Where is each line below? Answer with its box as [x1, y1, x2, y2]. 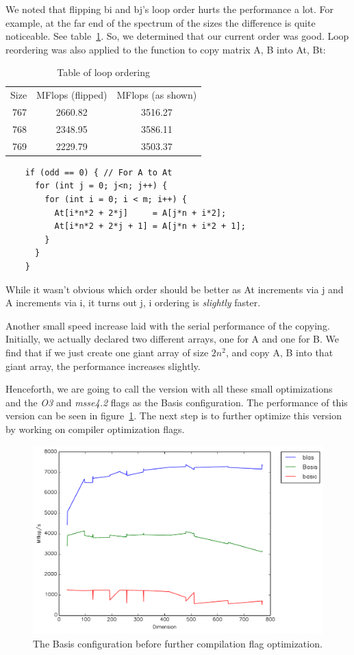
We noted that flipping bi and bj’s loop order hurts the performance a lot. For [5, 2, 333, 16]
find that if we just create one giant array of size [5, 345, 209, 359]
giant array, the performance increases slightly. [5, 358, 201, 373]
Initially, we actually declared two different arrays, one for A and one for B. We [5, 332, 340, 346]
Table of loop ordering [57, 65, 151, 79]
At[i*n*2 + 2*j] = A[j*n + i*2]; [54, 208, 227, 218]
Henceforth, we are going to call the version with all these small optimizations [5, 382, 333, 396]
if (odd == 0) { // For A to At [25, 167, 173, 177]
